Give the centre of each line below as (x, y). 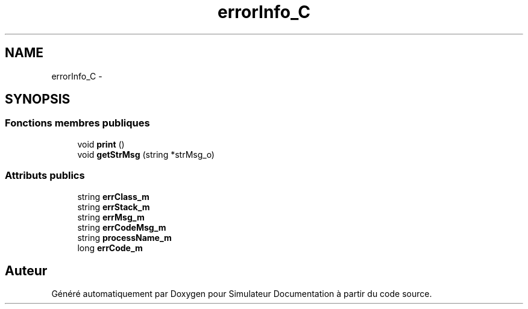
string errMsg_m (111, 217)
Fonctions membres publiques (77, 123)
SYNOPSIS (38, 99)
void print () (101, 144)
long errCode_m (110, 248)
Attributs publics (45, 176)
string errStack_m (114, 207)
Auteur (26, 270)
